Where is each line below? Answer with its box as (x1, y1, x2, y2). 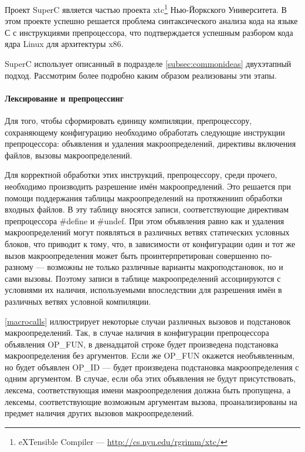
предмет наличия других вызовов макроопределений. (5, 407, 194, 419)
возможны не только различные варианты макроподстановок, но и (47, 261, 283, 273)
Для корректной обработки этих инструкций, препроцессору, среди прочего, (5, 168, 277, 181)
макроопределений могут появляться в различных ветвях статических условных (5, 226, 290, 238)
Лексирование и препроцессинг (5, 92, 124, 104)
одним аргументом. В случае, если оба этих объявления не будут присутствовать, (5, 372, 296, 384)
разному (5, 261, 33, 273)
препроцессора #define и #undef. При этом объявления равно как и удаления (5, 214, 284, 227)
